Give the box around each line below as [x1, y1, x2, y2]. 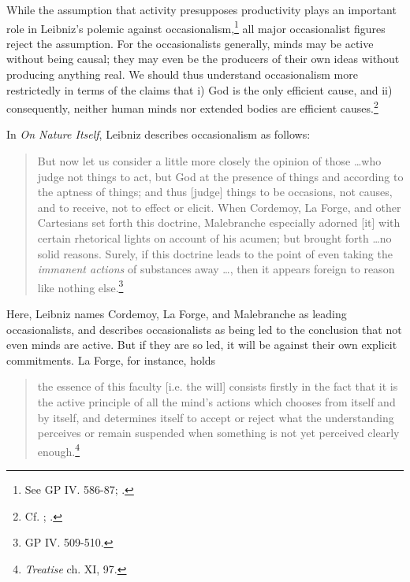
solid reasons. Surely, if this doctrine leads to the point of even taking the [37, 245, 393, 261]
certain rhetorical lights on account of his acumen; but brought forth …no [37, 230, 392, 247]
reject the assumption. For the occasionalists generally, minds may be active [6, 35, 374, 51]
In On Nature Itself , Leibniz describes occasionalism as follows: [6, 126, 311, 143]
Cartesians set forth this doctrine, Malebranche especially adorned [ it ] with [37, 214, 401, 231]
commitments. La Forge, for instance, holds [6, 351, 216, 368]
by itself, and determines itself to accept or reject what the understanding [37, 409, 394, 425]
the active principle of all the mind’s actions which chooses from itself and [37, 394, 396, 410]
